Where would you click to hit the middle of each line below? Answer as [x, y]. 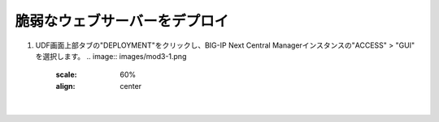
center [131, 86]
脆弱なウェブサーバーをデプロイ [122, 21]
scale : [66, 75]
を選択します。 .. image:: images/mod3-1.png [111, 56]
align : [65, 86]
